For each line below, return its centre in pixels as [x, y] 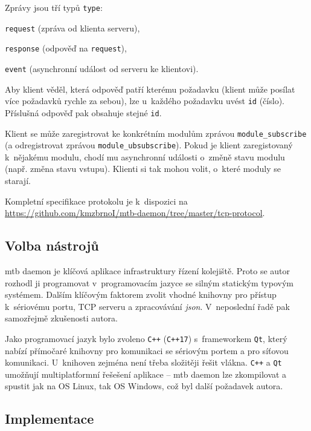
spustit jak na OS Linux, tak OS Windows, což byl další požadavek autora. [144, 386]
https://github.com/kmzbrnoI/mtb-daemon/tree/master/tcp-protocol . [135, 213]
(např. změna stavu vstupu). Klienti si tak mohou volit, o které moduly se [143, 169]
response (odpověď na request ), [66, 48]
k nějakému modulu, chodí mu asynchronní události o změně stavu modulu [145, 156]
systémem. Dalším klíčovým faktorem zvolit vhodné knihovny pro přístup [141, 294]
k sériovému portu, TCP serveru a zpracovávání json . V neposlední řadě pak [147, 306]
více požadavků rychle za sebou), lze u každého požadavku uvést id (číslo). [145, 101]
